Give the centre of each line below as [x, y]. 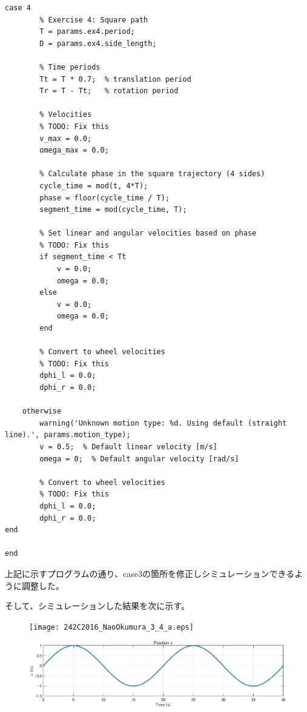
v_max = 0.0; [66, 138]
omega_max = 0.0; [74, 150]
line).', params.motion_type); [68, 435]
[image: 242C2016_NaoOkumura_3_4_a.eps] [112, 627]
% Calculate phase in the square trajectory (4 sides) [152, 174]
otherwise [42, 411]
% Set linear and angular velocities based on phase [148, 233]
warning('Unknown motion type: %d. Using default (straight [163, 423]
